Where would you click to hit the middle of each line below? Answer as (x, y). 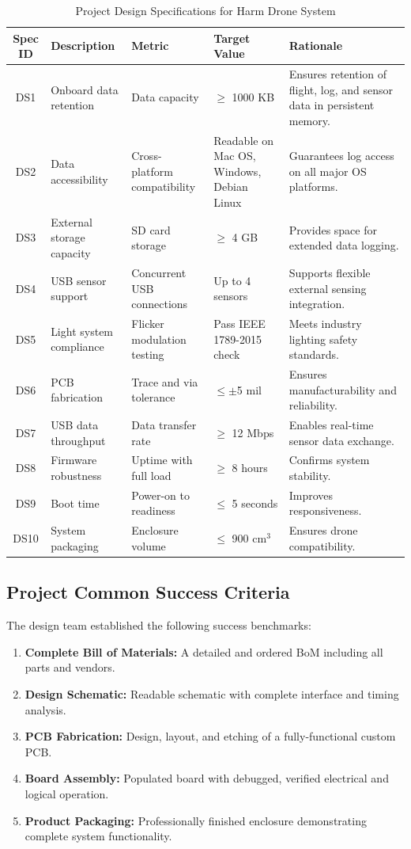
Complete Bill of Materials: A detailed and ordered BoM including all (204, 651)
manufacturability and (343, 389)
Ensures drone (323, 530)
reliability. (313, 405)
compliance (77, 346)
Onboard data (85, 89)
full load (151, 476)
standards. (314, 354)
